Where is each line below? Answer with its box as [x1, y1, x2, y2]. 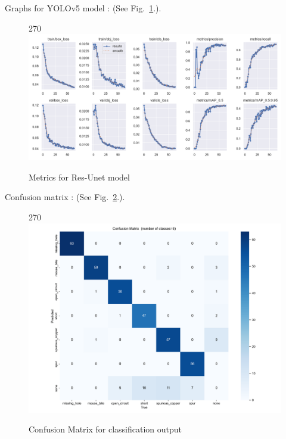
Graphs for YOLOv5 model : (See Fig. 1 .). [5, 2, 161, 14]
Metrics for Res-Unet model [29, 170, 130, 183]
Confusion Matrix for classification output [29, 423, 182, 435]
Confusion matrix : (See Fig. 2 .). [5, 191, 125, 203]
